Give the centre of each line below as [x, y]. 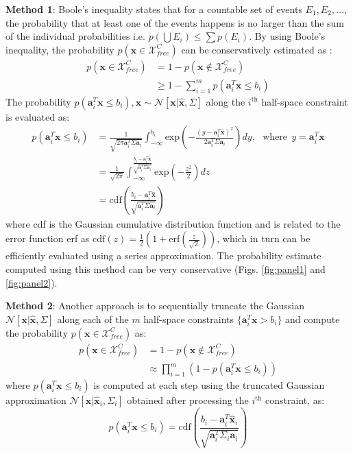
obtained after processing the [188, 400]
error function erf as [48, 238]
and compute [313, 319]
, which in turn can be [264, 238]
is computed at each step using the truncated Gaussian [209, 385]
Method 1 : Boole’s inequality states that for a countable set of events [154, 9]
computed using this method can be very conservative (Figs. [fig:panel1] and [166, 269]
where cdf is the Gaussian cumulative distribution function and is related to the [173, 223]
